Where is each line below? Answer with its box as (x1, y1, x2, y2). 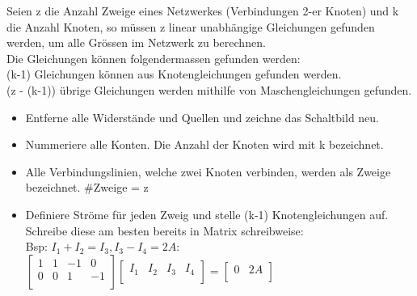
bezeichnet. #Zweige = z (25, 179, 149, 196)
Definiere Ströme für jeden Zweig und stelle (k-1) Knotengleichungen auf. (25, 205, 389, 222)
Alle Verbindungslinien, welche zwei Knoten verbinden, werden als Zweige (25, 163, 391, 180)
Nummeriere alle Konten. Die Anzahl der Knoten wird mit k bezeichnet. (25, 136, 384, 153)
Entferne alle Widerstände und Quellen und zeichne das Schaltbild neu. (25, 108, 380, 125)
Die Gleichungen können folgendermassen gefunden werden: (6, 49, 301, 66)
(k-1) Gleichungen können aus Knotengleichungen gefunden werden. (6, 66, 342, 82)
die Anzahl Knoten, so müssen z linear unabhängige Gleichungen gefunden (6, 18, 375, 35)
